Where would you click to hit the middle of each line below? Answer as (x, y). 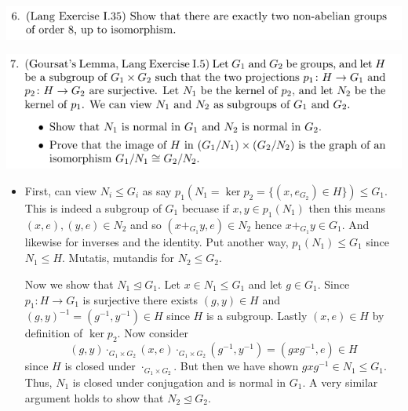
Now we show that (69, 284)
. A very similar (340, 382)
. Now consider (153, 333)
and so (146, 224)
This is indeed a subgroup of (93, 207)
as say (157, 190)
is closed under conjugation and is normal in (179, 382)
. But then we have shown (236, 366)
